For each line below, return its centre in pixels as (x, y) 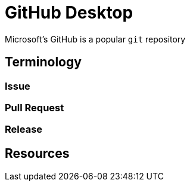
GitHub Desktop (69, 13)
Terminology (43, 62)
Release (24, 129)
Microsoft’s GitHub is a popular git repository (95, 39)
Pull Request (35, 107)
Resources (37, 153)
